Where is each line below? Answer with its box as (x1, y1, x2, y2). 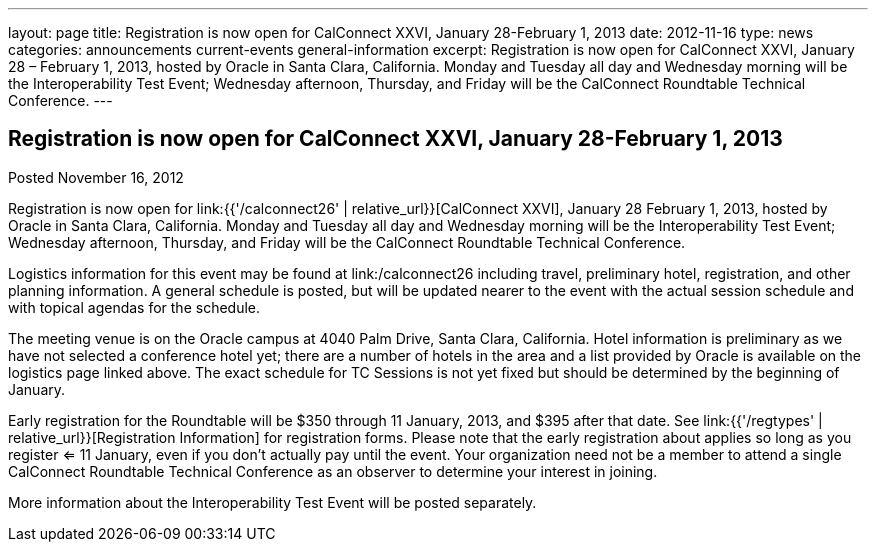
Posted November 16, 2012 (8, 168, 184, 186)
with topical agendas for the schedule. (8, 298, 261, 316)
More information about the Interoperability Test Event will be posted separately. (8, 493, 537, 511)
